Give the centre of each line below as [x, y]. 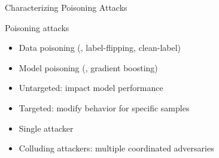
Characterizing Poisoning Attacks [66, 7]
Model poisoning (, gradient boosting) [88, 67]
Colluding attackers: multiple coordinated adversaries [116, 148]
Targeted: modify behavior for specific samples [104, 107]
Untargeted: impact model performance [91, 88]
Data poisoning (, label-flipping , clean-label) [100, 48]
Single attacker [46, 128]
